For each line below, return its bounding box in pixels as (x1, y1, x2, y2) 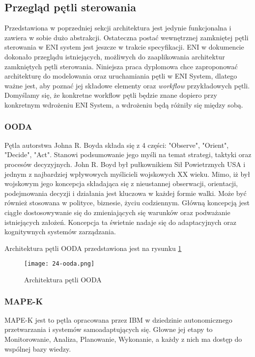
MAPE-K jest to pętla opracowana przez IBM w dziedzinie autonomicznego (4, 314, 232, 325)
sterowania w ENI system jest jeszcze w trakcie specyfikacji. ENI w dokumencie (4, 42, 244, 52)
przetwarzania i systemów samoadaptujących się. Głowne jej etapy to (4, 324, 213, 334)
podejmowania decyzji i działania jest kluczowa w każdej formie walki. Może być (4, 188, 247, 198)
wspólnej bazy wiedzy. (4, 343, 71, 354)
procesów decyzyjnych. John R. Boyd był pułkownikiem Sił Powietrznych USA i (4, 159, 246, 169)
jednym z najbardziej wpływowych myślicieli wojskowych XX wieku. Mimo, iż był (4, 168, 250, 179)
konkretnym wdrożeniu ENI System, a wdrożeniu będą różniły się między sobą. (4, 99, 243, 110)
